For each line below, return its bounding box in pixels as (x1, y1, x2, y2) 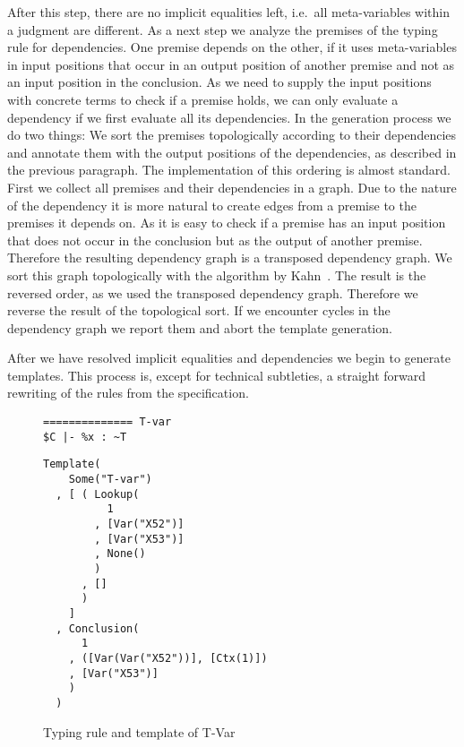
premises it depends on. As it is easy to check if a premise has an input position (7, 213, 446, 232)
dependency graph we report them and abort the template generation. (7, 318, 392, 337)
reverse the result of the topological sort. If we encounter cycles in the (7, 301, 391, 320)
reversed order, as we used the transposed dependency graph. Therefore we (7, 283, 418, 302)
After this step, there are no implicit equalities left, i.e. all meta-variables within (7, 3, 450, 21)
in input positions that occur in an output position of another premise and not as (7, 55, 455, 73)
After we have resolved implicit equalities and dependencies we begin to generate (7, 348, 451, 367)
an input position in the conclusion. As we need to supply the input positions (7, 73, 432, 91)
